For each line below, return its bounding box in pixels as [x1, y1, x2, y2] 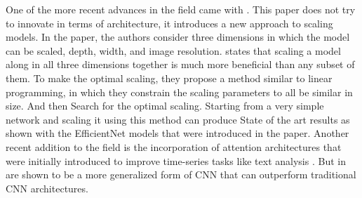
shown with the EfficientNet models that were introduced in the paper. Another [6, 126, 349, 140]
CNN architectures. [6, 180, 88, 195]
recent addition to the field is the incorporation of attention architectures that [6, 139, 342, 154]
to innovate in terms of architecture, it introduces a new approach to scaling [6, 15, 333, 30]
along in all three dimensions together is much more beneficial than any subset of [6, 57, 355, 72]
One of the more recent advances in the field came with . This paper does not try [6, 2, 356, 16]
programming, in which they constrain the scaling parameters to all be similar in [6, 84, 353, 99]
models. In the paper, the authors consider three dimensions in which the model [6, 29, 350, 44]
